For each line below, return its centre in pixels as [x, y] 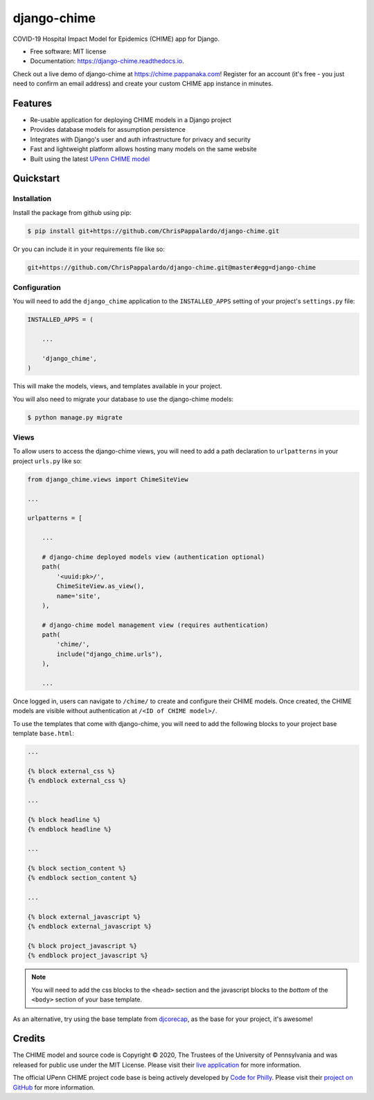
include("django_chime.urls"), [109, 654]
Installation [32, 199]
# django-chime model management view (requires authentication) [155, 625]
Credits [29, 1039]
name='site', [79, 596]
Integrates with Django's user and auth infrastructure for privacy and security [140, 139]
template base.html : [44, 733]
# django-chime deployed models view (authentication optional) [153, 557]
